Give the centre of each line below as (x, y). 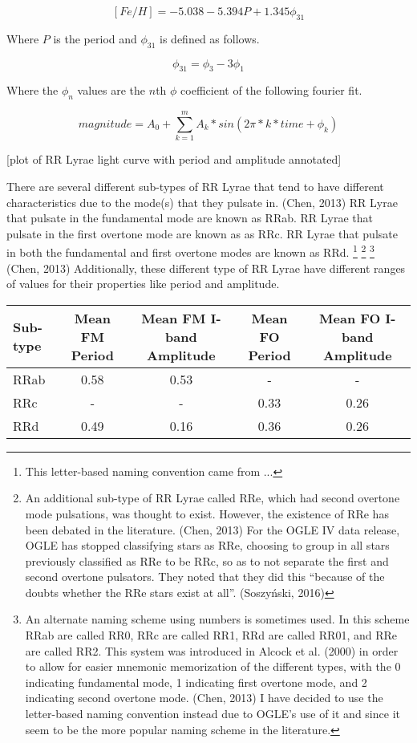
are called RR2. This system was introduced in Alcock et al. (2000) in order (212, 650)
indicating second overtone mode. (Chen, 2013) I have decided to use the (204, 698)
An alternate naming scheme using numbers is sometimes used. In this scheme (217, 619)
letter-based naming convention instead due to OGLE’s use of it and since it (213, 714)
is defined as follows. (210, 38)
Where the (32, 90)
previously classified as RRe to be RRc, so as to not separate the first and (207, 560)
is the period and (95, 38)
